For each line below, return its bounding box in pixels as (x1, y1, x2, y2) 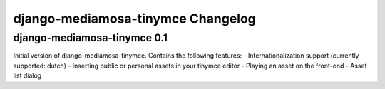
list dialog (13, 71, 42, 80)
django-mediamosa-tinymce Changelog (13, 11, 257, 26)
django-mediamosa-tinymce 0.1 (13, 31, 168, 44)
